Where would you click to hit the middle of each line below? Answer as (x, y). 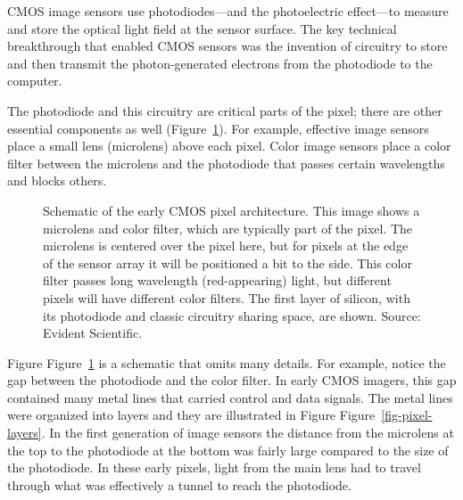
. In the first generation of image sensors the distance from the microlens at (248, 433)
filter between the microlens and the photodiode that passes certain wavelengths (226, 163)
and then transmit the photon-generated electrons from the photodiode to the (220, 63)
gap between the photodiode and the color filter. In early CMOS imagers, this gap (232, 380)
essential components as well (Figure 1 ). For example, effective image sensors (218, 128)
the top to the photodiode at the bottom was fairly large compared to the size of (228, 450)
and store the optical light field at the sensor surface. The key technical (202, 28)
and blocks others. (57, 180)
